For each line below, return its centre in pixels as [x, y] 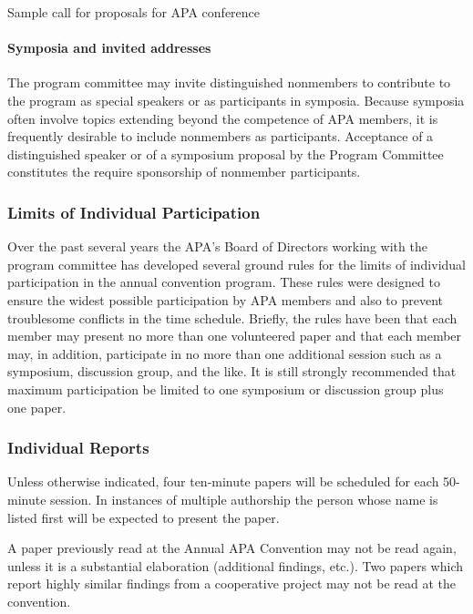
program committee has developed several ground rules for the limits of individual [237, 264]
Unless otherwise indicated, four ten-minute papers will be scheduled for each [223, 481]
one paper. [37, 407]
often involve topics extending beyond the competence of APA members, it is [223, 118]
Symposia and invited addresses [109, 48]
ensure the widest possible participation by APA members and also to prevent [225, 299]
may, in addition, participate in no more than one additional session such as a [225, 353]
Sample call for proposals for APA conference [134, 12]
